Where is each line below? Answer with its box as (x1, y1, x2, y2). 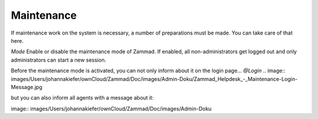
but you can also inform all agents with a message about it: (11, 94, 154, 101)
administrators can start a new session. (11, 56, 107, 63)
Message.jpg (11, 83, 42, 90)
